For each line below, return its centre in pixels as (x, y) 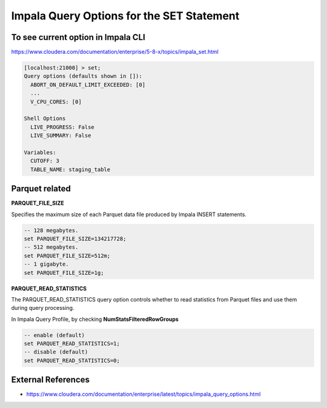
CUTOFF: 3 (45, 161)
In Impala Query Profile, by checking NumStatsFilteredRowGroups (95, 319)
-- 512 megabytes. (51, 247)
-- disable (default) (56, 352)
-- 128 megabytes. (51, 230)
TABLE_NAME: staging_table (71, 169)
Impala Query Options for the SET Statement (125, 16)
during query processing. (43, 308)
